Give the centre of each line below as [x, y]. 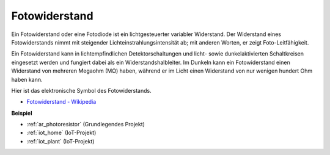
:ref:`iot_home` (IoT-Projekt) [61, 133]
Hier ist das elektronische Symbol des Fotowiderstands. [82, 90]
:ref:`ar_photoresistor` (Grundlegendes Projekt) [86, 124]
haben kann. [27, 79]
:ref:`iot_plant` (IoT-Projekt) [61, 141]
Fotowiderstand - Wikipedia [61, 102]
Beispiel [22, 113]
